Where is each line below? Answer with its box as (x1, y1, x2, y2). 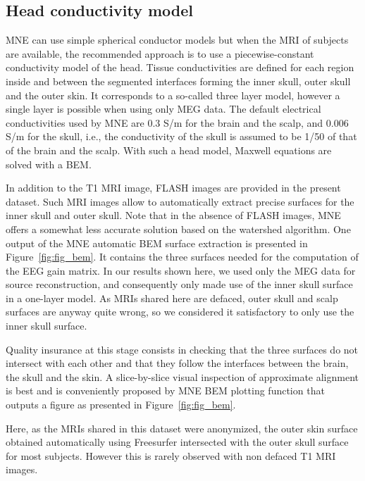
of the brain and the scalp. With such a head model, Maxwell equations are (6, 142, 332, 157)
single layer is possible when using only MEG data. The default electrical (6, 101, 321, 116)
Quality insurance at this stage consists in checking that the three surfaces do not (6, 342, 359, 356)
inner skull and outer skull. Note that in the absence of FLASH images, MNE (6, 208, 341, 223)
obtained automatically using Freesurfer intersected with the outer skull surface (6, 435, 349, 449)
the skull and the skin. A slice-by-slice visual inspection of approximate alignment (6, 369, 359, 384)
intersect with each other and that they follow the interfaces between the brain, (6, 356, 349, 370)
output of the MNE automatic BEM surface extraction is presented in (6, 235, 308, 250)
